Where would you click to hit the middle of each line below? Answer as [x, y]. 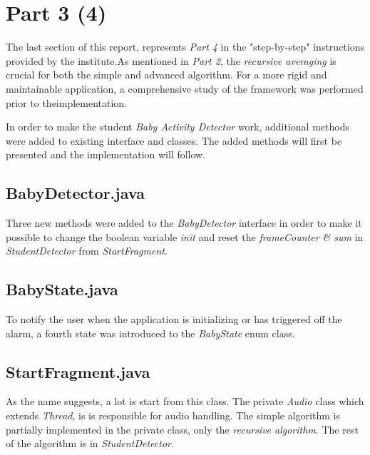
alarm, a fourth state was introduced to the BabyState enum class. [150, 333]
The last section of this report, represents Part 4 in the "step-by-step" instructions [185, 47]
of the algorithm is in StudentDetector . [90, 443]
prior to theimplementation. [67, 102]
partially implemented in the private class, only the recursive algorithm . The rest [182, 429]
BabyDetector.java [75, 193]
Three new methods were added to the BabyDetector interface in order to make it [184, 223]
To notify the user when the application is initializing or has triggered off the [174, 319]
